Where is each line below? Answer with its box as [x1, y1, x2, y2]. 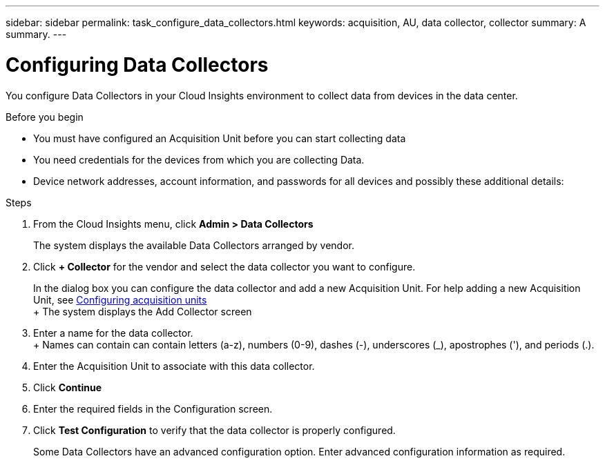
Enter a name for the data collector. [33, 326, 193, 339]
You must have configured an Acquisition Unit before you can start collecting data [33, 132, 406, 144]
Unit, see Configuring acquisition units [33, 293, 207, 306]
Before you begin [6, 110, 84, 123]
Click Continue [33, 381, 102, 393]
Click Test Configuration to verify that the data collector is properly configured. [33, 424, 396, 436]
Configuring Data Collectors [6, 52, 269, 77]
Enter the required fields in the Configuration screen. [33, 402, 273, 415]
